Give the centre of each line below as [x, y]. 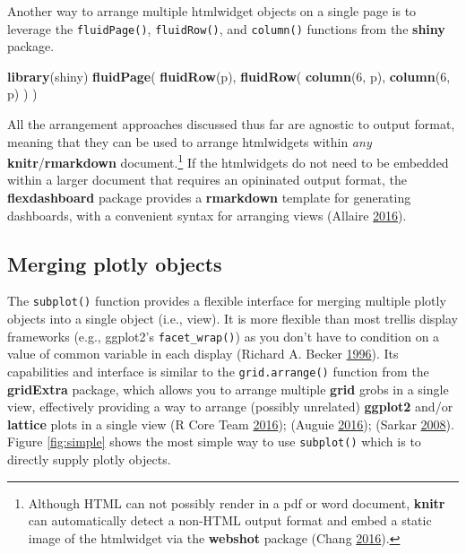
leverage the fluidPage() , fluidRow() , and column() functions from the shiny [226, 28]
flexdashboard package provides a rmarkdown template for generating [209, 198]
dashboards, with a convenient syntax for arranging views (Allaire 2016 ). [207, 215]
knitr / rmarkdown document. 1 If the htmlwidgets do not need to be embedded [228, 161]
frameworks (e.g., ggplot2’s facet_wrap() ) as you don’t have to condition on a [224, 336]
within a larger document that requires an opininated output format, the [207, 180]
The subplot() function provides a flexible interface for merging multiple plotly [227, 301]
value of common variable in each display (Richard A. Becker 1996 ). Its [203, 354]
